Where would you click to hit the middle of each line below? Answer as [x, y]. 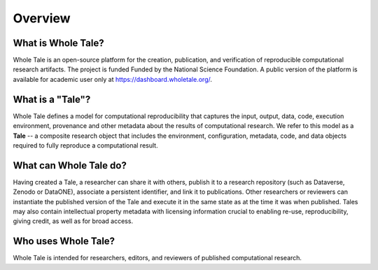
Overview [42, 18]
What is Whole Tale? [58, 43]
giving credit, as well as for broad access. [73, 221]
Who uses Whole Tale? [64, 241]
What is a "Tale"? [52, 99]
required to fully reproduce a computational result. [85, 145]
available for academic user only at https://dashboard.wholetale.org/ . [113, 79]
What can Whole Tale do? [70, 165]
